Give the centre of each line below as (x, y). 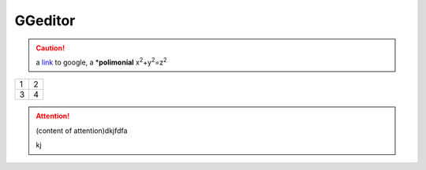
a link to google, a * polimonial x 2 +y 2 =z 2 (101, 61)
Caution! (50, 48)
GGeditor (45, 20)
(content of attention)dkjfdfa (82, 131)
